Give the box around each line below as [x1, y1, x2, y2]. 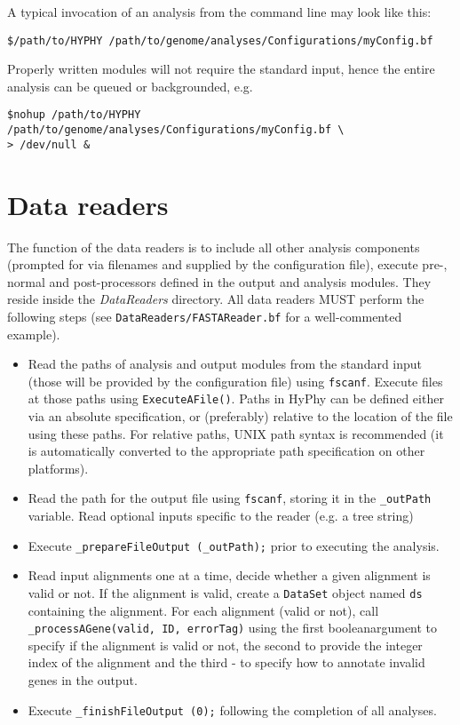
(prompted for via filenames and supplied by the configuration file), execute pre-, [7, 255, 448, 274]
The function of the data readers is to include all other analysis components [7, 237, 420, 256]
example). [7, 324, 60, 343]
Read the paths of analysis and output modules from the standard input [28, 355, 423, 373]
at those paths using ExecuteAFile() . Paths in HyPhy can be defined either [28, 389, 444, 408]
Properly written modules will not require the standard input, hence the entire [7, 60, 435, 78]
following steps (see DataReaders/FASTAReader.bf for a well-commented [7, 307, 402, 325]
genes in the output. [28, 671, 138, 689]
